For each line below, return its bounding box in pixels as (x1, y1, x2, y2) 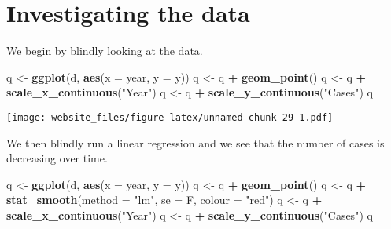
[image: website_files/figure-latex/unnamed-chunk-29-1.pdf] (6, 111, 334, 123)
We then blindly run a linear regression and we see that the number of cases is (6, 134, 385, 151)
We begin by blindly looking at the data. (6, 42, 203, 59)
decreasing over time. (6, 150, 108, 166)
